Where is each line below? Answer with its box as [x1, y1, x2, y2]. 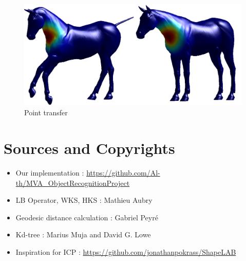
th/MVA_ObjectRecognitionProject [15, 177, 130, 188]
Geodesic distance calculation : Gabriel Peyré [15, 212, 158, 222]
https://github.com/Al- [86, 167, 160, 178]
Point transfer [24, 107, 68, 118]
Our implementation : [15, 167, 84, 178]
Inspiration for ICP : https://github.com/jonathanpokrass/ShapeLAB [15, 246, 236, 257]
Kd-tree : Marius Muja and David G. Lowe [15, 229, 151, 240]
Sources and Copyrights [4, 137, 175, 159]
